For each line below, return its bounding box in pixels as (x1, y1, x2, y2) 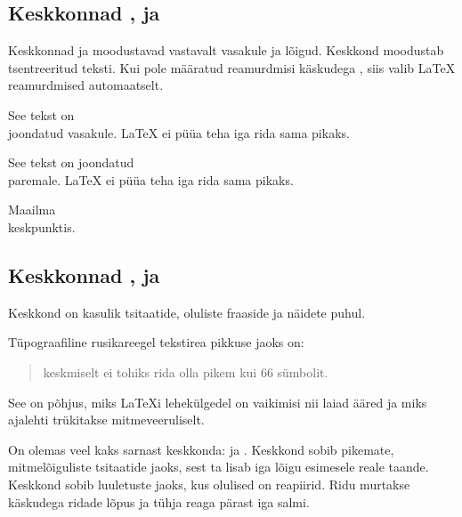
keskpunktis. (8, 217, 76, 236)
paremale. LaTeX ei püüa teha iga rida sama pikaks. (8, 170, 294, 189)
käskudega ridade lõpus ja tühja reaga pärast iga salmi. (8, 492, 310, 511)
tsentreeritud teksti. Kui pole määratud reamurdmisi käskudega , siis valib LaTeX (8, 58, 456, 77)
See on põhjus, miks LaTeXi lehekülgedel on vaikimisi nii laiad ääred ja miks (8, 392, 427, 411)
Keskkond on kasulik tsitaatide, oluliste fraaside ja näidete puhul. (8, 303, 366, 321)
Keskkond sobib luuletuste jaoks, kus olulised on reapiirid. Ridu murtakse (8, 474, 410, 493)
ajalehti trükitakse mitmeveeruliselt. (8, 410, 205, 429)
